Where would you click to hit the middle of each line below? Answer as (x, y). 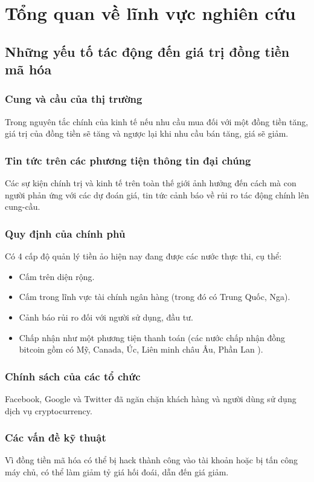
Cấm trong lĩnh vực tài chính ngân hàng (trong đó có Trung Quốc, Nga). (155, 297)
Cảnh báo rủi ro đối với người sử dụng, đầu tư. (106, 317)
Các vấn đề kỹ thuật (56, 438)
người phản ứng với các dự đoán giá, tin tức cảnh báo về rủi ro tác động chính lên (157, 194)
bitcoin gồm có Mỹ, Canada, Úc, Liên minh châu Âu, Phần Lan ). (141, 349)
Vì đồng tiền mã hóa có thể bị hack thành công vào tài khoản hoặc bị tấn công (151, 460)
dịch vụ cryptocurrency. (49, 410)
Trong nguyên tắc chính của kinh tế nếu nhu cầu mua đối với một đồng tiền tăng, (157, 121)
